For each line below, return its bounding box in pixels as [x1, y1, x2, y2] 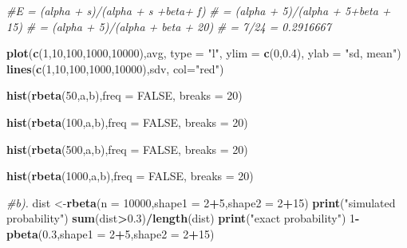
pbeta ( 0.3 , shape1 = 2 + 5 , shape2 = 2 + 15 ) [6, 225, 215, 242]
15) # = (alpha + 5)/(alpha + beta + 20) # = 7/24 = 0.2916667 [6, 18, 331, 34]
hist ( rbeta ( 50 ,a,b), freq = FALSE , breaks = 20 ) [6, 87, 243, 104]
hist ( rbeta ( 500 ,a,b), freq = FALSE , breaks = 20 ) [6, 140, 248, 157]
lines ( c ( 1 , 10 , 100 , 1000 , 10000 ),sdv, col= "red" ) [6, 60, 224, 77]
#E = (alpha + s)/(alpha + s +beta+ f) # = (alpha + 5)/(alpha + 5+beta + [6, 2, 391, 18]
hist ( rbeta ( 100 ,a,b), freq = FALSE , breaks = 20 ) [6, 113, 248, 130]
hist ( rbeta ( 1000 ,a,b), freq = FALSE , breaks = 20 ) [6, 167, 254, 184]
